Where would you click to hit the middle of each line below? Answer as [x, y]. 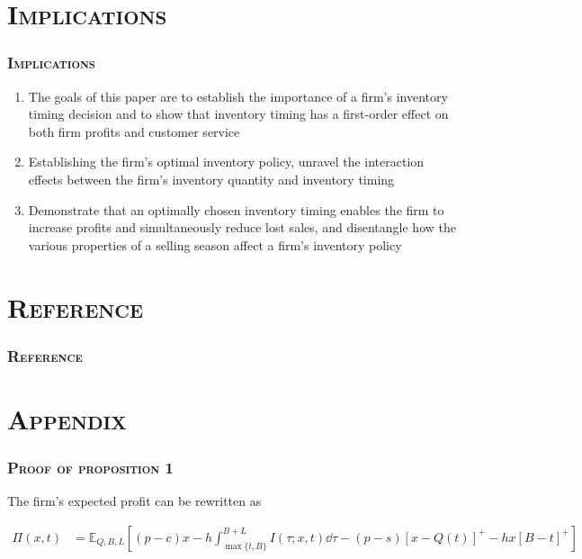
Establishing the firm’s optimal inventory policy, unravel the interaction [226, 162]
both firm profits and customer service [134, 131]
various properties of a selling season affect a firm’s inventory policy [215, 244]
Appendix [67, 418]
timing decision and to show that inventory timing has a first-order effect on [238, 114]
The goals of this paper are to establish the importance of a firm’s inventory [238, 96]
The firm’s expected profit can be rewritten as [134, 501]
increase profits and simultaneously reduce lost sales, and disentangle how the [242, 227]
